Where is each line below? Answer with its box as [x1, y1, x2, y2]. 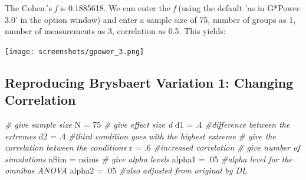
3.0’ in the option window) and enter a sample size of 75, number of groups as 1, [5, 13, 296, 25]
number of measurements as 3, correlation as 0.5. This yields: [5, 25, 226, 37]
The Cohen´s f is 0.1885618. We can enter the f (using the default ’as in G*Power [5, 2, 300, 14]
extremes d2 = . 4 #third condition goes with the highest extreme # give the [5, 129, 276, 142]
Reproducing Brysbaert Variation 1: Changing [5, 73, 294, 91]
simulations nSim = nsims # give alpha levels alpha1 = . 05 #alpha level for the [5, 152, 292, 165]
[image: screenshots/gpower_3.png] [5, 47, 144, 56]
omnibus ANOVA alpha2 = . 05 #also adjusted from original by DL [5, 164, 247, 176]
